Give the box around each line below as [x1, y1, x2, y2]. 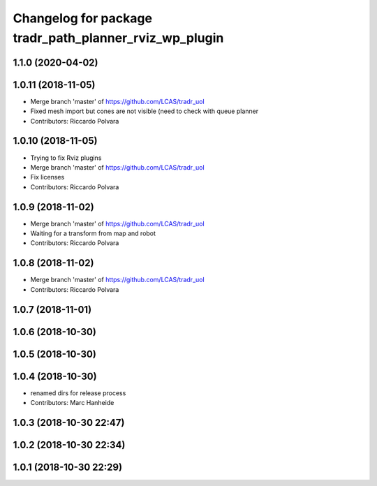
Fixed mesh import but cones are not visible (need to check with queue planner [30, 107, 258, 115]
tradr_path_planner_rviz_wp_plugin [13, 30, 224, 45]
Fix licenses [30, 173, 65, 182]
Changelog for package [13, 10, 153, 26]
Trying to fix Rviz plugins [30, 154, 102, 162]
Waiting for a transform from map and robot [30, 229, 156, 237]
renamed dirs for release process [30, 388, 126, 397]
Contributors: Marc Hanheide [30, 399, 114, 407]
